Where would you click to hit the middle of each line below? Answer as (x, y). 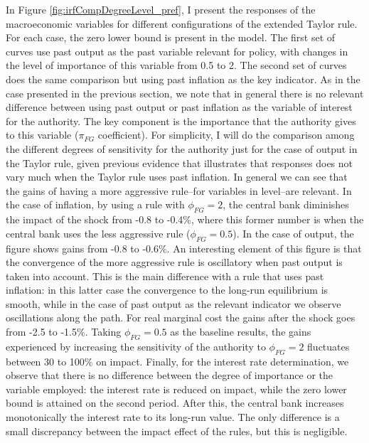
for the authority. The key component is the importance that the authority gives (181, 121)
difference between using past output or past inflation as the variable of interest (179, 107)
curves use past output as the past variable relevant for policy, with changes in (177, 51)
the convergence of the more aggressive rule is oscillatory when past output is (174, 262)
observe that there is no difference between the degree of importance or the (169, 375)
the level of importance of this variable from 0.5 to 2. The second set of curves (176, 65)
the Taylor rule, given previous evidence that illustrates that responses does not (180, 162)
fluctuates (328, 346)
